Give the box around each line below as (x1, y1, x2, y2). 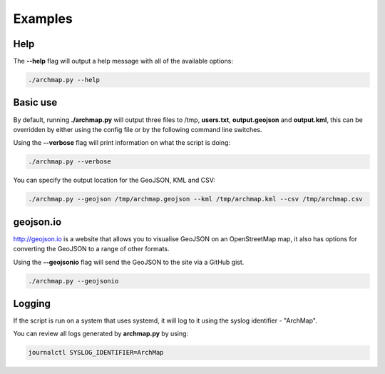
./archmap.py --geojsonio (28, 277, 119, 285)
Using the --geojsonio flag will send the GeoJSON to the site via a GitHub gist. (13, 258, 245, 266)
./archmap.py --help (28, 76, 100, 84)
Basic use (13, 96, 58, 108)
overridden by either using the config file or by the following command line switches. (13, 125, 262, 133)
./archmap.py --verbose (28, 158, 112, 166)
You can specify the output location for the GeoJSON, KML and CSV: (13, 176, 215, 185)
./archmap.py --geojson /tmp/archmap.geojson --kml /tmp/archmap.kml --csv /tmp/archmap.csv (28, 195, 363, 203)
